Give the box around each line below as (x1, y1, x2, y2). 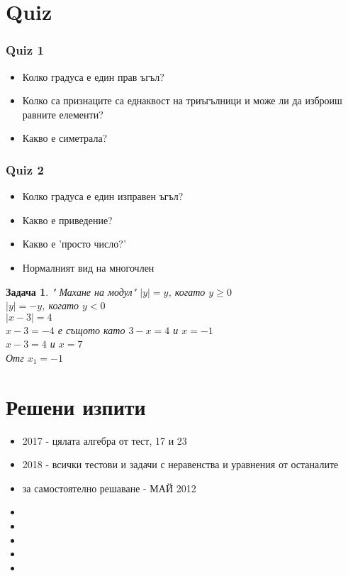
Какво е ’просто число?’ (22, 236, 126, 251)
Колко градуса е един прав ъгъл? (22, 69, 164, 84)
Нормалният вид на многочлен (22, 260, 155, 275)
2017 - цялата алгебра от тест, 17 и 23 (22, 433, 187, 448)
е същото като (57, 322, 125, 337)
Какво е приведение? (22, 212, 113, 227)
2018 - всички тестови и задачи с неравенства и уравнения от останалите (22, 457, 339, 472)
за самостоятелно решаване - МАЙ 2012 (22, 480, 196, 495)
